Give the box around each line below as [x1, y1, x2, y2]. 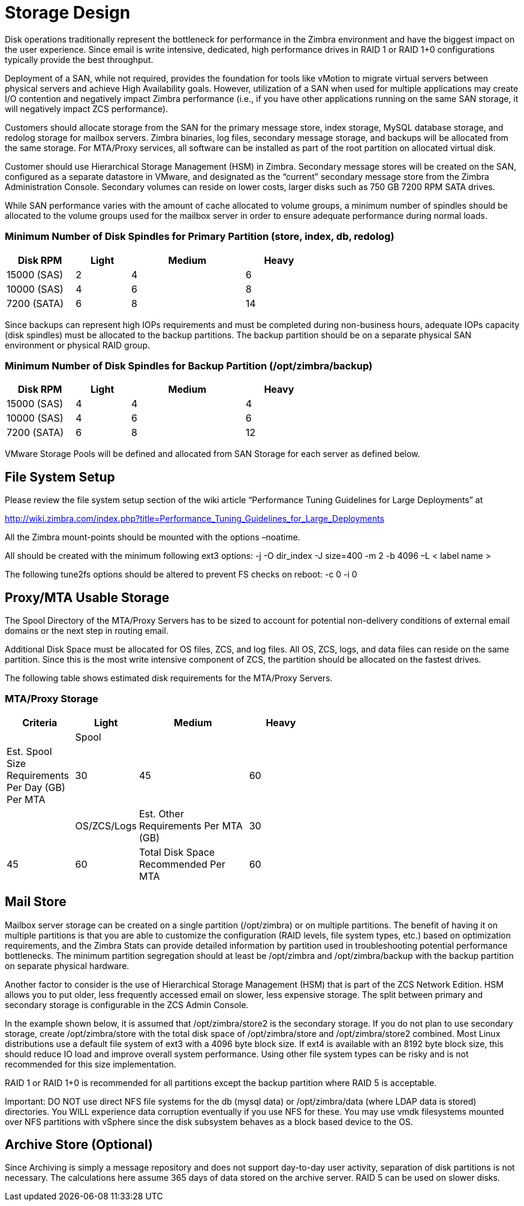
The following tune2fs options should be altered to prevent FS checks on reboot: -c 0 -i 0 [5, 569, 357, 580]
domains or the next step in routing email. [5, 625, 168, 636]
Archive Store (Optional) [5, 1136, 153, 1152]
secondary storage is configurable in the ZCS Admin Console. [5, 999, 249, 1010]
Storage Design [5, 2, 131, 23]
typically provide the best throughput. [5, 54, 153, 65]
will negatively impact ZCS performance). [5, 103, 168, 114]
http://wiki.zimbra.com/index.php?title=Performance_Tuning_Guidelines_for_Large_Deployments [5, 513, 384, 524]
